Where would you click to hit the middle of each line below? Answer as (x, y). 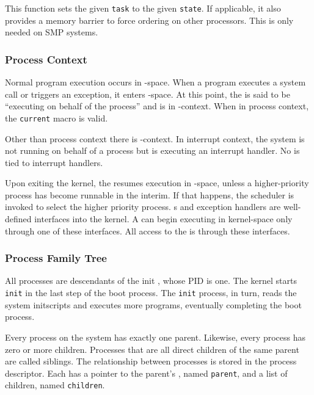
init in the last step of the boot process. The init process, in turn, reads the (151, 293)
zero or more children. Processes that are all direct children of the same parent (152, 349)
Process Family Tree (56, 258)
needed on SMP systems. (52, 32)
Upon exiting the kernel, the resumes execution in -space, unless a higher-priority (157, 183)
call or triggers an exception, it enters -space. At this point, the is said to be (148, 94)
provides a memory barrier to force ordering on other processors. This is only (149, 20)
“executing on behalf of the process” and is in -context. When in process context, (157, 106)
